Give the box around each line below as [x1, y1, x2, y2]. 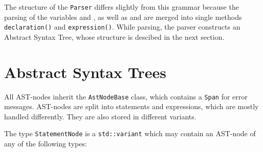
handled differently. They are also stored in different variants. [4, 111, 196, 121]
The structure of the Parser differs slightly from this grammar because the [4, 2, 239, 12]
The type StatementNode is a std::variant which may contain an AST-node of [4, 128, 256, 139]
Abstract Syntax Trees [4, 61, 166, 82]
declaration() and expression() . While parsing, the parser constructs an [4, 21, 240, 32]
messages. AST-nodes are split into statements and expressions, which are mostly [4, 101, 259, 112]
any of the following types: [4, 138, 87, 149]
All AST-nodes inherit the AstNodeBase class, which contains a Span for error [4, 91, 248, 102]
